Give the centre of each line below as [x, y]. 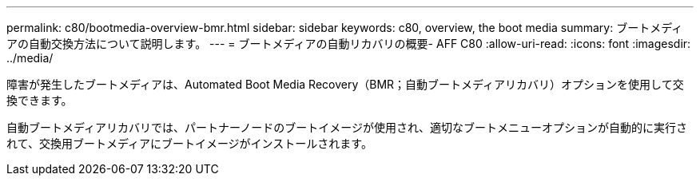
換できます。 [40, 100]
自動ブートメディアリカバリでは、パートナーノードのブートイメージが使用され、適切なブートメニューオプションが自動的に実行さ [347, 127]
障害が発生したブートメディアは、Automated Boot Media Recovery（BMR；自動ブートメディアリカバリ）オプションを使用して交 [345, 84]
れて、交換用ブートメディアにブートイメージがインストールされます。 [189, 143]
